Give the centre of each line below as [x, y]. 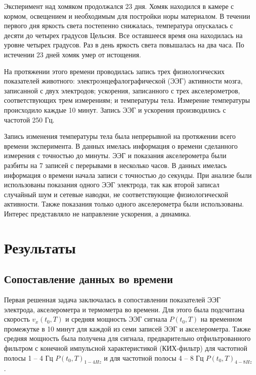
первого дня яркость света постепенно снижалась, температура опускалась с [119, 25]
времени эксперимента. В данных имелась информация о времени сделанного [121, 146]
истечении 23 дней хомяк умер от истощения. [73, 54]
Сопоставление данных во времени [89, 279]
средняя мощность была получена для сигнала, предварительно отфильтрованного [128, 338]
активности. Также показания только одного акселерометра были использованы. [124, 204]
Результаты [40, 247]
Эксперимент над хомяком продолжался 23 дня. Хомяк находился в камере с [119, 6]
